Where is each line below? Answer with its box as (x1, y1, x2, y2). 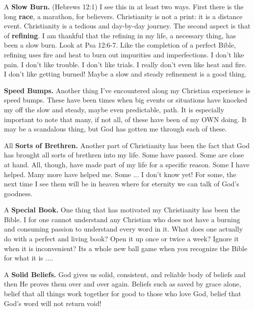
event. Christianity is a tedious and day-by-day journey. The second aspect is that (4, 21, 251, 31)
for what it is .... (4, 253, 53, 263)
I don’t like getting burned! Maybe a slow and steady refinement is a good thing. (4, 69, 247, 79)
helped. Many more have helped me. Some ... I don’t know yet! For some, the (4, 169, 236, 179)
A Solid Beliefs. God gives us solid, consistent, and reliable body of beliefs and (4, 269, 246, 279)
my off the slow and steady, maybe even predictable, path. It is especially (4, 104, 225, 114)
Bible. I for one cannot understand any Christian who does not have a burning (4, 214, 240, 224)
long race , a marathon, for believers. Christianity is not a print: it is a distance (4, 11, 243, 21)
